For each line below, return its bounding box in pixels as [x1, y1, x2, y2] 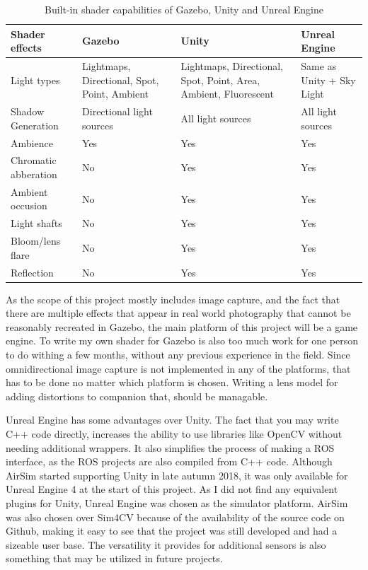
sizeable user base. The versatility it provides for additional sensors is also [6, 537, 326, 552]
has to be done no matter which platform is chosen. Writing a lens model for [6, 375, 338, 390]
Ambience [11, 135, 53, 150]
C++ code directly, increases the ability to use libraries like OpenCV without [6, 426, 343, 441]
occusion [11, 198, 47, 213]
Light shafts [11, 216, 62, 231]
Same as [301, 59, 337, 74]
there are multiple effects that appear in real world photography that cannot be [6, 306, 351, 320]
